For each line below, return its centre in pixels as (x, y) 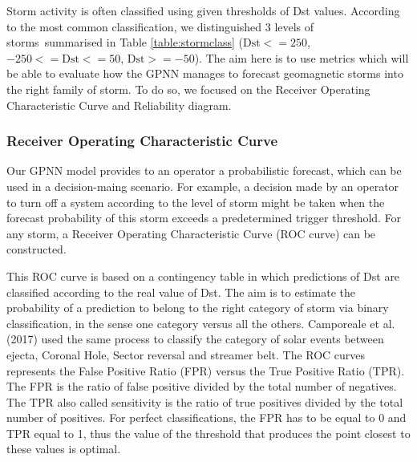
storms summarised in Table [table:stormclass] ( (125, 42)
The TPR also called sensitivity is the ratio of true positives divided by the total (205, 401)
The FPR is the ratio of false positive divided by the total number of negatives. (202, 386)
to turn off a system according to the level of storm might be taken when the (196, 202)
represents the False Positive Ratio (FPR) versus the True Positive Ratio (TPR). (206, 370)
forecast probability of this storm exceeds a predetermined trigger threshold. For (204, 218)
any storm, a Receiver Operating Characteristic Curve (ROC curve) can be (191, 233)
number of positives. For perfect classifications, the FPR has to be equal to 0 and (206, 417)
